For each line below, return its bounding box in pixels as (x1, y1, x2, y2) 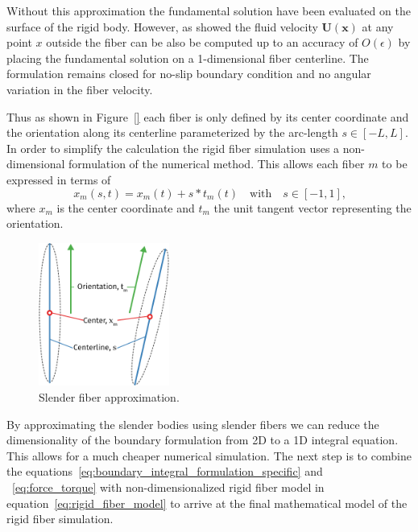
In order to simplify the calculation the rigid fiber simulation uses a (6, 139, 340, 156)
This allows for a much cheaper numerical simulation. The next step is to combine (6, 447, 412, 464)
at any (362, 18, 394, 35)
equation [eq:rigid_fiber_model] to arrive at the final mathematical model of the (6, 494, 408, 511)
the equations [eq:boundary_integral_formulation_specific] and (6, 463, 323, 480)
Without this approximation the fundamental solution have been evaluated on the (6, 2, 411, 19)
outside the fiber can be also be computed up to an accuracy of (46, 34, 358, 51)
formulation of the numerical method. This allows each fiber (68, 155, 365, 172)
